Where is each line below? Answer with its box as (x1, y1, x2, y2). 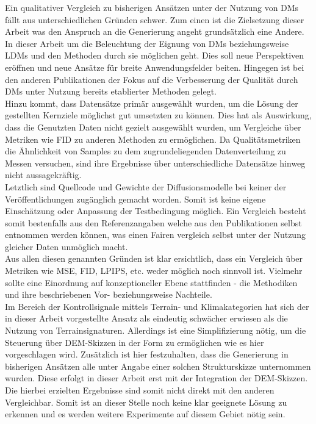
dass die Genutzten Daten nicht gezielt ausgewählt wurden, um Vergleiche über (5, 120, 301, 133)
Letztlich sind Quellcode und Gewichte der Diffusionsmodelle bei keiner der (5, 180, 287, 193)
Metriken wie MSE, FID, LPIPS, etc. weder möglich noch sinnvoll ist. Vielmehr (5, 264, 303, 277)
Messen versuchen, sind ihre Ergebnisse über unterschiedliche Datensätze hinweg (5, 156, 306, 169)
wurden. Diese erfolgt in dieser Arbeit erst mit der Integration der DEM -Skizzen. (5, 372, 308, 384)
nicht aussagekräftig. (5, 168, 82, 181)
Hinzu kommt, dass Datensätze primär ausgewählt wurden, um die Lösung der (5, 96, 298, 109)
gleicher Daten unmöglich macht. (5, 240, 128, 253)
